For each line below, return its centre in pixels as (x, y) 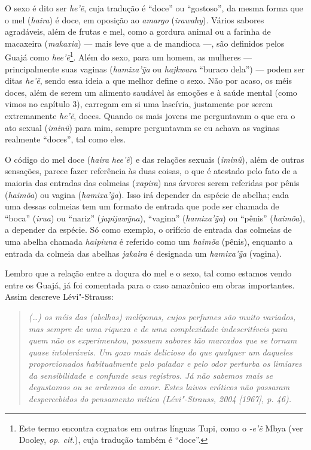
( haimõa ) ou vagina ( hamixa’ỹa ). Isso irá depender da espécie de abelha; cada (147, 194)
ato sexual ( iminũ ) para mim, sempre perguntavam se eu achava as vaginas (142, 127)
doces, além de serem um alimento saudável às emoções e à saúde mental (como (151, 92)
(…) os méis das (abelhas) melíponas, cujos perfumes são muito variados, (162, 316)
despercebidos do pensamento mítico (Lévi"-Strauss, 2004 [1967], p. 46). (160, 399)
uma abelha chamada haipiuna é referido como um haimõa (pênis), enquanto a (149, 241)
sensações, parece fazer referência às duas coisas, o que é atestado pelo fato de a (151, 171)
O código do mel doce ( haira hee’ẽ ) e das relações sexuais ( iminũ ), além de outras (155, 159)
